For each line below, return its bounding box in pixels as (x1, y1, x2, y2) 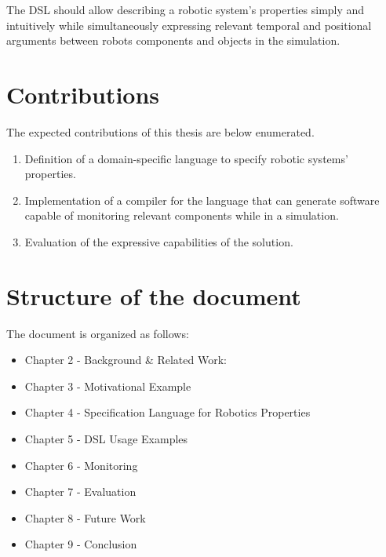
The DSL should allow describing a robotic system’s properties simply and (6, 2, 365, 17)
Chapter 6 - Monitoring (24, 457, 138, 473)
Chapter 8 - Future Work (24, 509, 146, 526)
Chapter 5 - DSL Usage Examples (24, 430, 188, 446)
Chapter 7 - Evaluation (24, 483, 137, 500)
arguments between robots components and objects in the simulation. (6, 32, 340, 49)
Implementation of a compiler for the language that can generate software (24, 191, 380, 208)
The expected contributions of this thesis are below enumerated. (6, 123, 315, 140)
